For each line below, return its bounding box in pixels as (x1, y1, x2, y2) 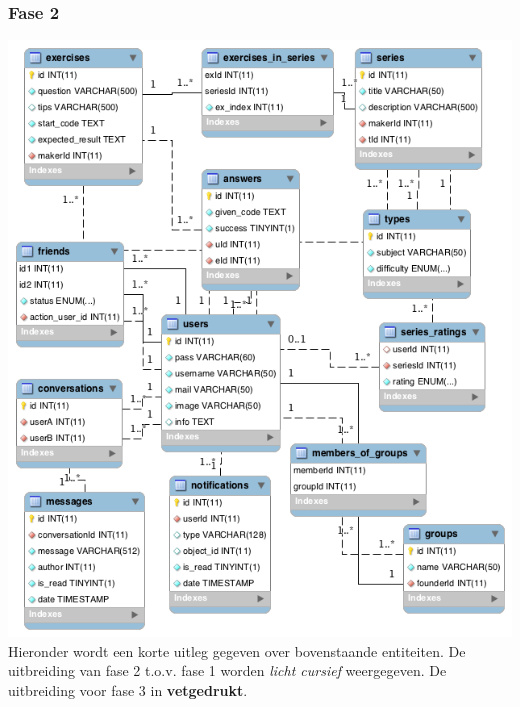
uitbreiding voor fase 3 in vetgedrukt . (8, 679, 248, 700)
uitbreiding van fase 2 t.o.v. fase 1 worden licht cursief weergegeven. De (8, 660, 447, 681)
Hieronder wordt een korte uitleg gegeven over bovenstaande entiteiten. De (8, 640, 466, 661)
